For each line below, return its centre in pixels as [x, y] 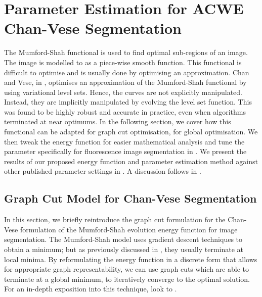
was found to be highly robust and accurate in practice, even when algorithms [125, 111]
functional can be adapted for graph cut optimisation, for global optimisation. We [131, 132]
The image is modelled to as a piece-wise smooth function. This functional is [123, 62]
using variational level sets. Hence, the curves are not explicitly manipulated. [123, 92]
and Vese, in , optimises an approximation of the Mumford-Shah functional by [125, 82]
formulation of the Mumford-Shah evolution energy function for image [129, 229]
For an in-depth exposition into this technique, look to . [91, 289]
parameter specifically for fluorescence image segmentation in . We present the [125, 151]
